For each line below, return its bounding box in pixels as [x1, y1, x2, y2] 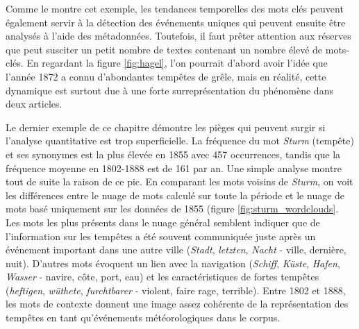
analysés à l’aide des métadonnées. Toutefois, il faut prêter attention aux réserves [6, 28, 351, 43]
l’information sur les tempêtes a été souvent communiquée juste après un [6, 228, 316, 243]
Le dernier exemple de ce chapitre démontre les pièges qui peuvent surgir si [6, 119, 326, 134]
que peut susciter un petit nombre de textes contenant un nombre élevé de [6, 42, 323, 56]
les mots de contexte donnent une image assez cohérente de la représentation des [6, 296, 349, 311]
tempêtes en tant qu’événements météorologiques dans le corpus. [6, 310, 281, 325]
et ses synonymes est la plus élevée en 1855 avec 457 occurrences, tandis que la [6, 146, 341, 161]
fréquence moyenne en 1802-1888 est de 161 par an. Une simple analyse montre [6, 160, 342, 175]
